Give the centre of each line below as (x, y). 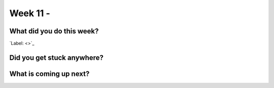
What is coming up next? (49, 74)
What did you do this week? (54, 31)
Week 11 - (30, 13)
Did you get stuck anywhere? (57, 57)
